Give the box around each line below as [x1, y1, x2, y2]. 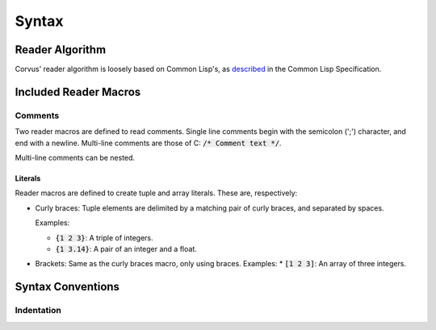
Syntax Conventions [15, 280, 120, 294]
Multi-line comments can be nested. [15, 153, 136, 162]
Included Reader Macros [15, 85, 141, 98]
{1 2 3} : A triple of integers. [55, 232, 153, 242]
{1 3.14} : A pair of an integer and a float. [55, 244, 198, 253]
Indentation [15, 305, 62, 316]
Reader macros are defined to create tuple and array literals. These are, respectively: [15, 188, 298, 198]
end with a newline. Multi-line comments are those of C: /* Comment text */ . [15, 138, 282, 148]
